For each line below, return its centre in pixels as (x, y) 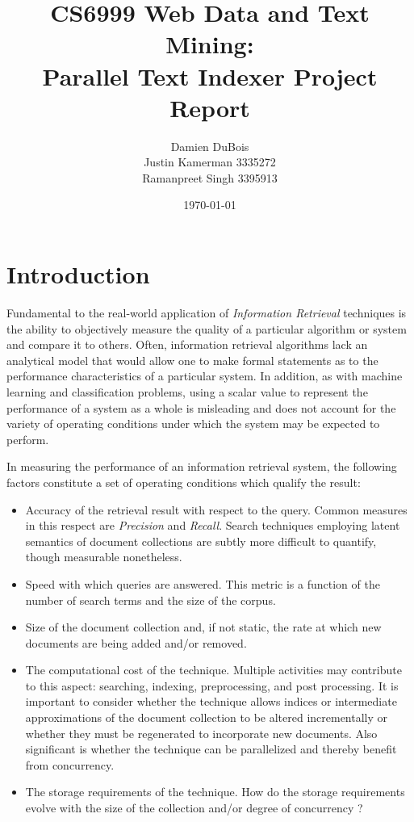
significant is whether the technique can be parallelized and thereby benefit (211, 749)
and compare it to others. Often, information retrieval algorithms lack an (187, 344)
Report (210, 107)
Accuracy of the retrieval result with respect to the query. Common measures (216, 509)
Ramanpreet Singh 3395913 (210, 177)
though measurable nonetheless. (104, 557)
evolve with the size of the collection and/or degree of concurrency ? (194, 808)
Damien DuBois (210, 146)
